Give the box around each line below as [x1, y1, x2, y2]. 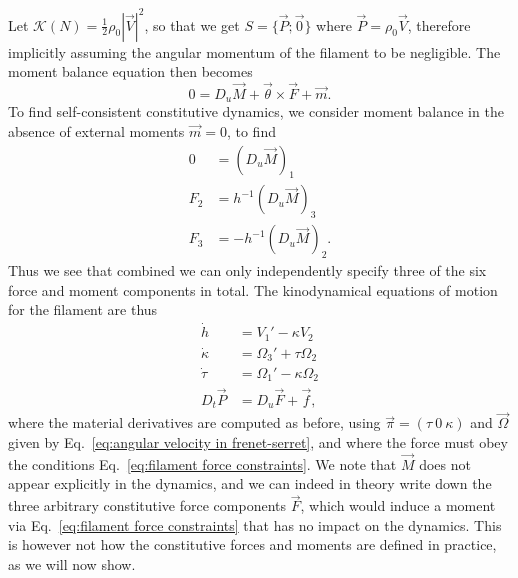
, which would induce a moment [300, 495, 496, 516]
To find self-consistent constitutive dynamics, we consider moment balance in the [8, 101, 504, 122]
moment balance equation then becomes [8, 61, 253, 82]
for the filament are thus [8, 299, 158, 320]
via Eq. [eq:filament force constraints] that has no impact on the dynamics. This [8, 514, 502, 535]
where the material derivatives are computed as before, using [8, 412, 381, 433]
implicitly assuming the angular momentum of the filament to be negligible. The [8, 41, 501, 62]
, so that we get [144, 14, 240, 35]
